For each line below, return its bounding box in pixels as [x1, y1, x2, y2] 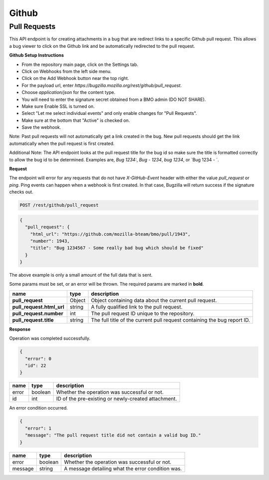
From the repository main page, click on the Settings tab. [21, 61, 138, 67]
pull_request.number [12, 310, 63, 317]
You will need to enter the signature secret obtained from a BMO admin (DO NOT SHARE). [21, 96, 206, 102]
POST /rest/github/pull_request [19, 202, 99, 208]
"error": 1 [25, 425, 52, 431]
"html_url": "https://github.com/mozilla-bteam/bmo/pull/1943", [30, 231, 191, 237]
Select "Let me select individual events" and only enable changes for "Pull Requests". [21, 110, 197, 116]
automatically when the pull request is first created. [9, 140, 115, 146]
